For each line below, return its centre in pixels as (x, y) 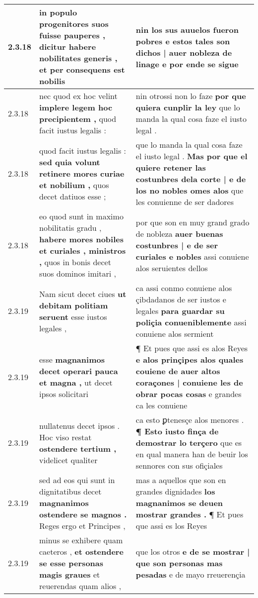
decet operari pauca (79, 371)
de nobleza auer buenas (179, 233)
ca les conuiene (161, 405)
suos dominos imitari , (78, 273)
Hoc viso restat (65, 437)
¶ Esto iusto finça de (177, 431)
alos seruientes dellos (172, 268)
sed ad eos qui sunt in (77, 480)
